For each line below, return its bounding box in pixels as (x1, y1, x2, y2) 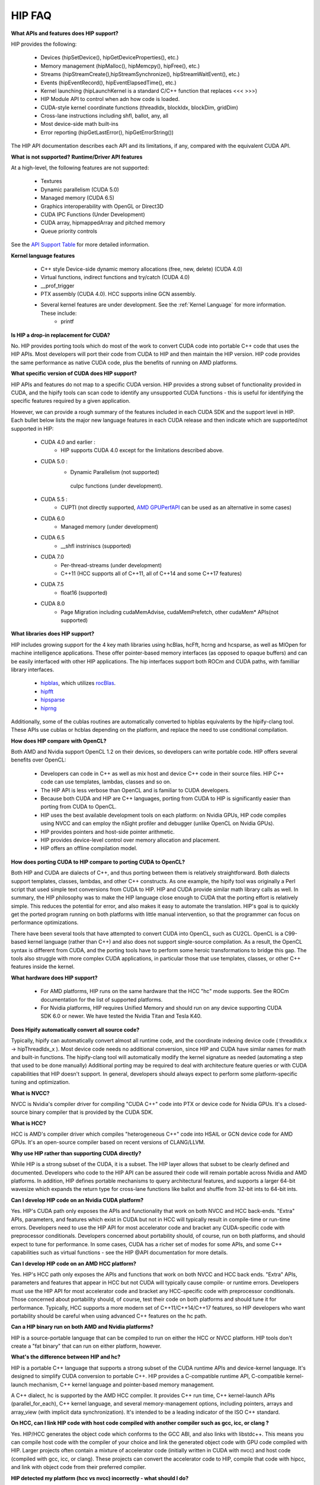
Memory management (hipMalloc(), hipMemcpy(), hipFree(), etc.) (40, 62, 200, 69)
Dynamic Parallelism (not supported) (70, 469, 160, 476)
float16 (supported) (60, 589, 108, 596)
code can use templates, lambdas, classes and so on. (40, 778, 172, 785)
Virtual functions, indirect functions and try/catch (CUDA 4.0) (40, 274, 190, 281)
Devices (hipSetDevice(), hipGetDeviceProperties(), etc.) (40, 54, 179, 61)
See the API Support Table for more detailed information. (11, 241, 150, 248)
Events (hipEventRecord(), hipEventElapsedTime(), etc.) (40, 79, 177, 86)
